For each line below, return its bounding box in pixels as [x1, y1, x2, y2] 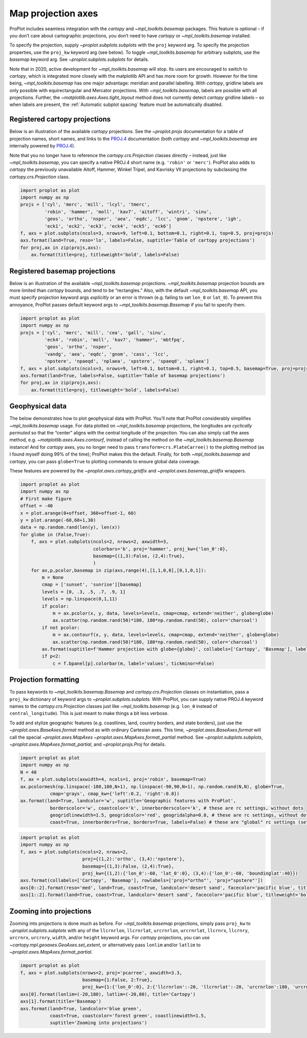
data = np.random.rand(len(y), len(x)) [20, 525, 120, 530]
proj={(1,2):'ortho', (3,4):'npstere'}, [82, 856, 185, 862]
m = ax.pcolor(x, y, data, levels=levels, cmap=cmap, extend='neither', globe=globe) [52, 611, 274, 616]
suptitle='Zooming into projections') [50, 1020, 147, 1026]
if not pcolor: [41, 624, 80, 631]
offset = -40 [20, 503, 53, 509]
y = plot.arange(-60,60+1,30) [20, 517, 96, 523]
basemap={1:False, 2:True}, [82, 977, 153, 983]
